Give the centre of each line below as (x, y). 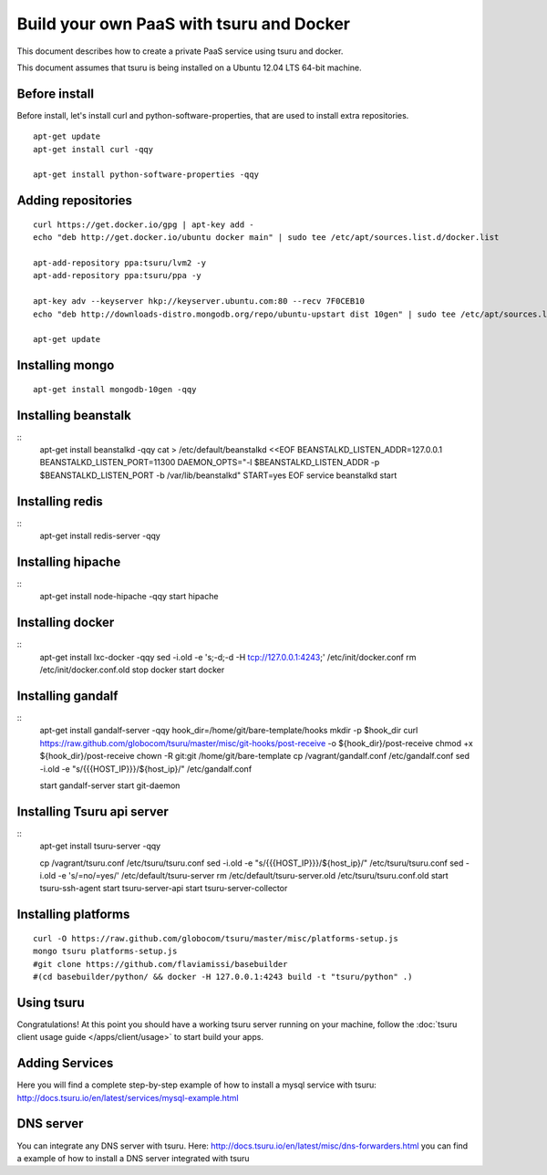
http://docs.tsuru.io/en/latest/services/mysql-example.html (128, 1097)
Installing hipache (69, 562)
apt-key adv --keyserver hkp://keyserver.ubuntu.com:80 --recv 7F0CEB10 (199, 302)
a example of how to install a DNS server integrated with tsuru (133, 1158)
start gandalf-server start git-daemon (110, 785)
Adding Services (65, 1063)
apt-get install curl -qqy (93, 149)
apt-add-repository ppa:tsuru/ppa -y (118, 276)
